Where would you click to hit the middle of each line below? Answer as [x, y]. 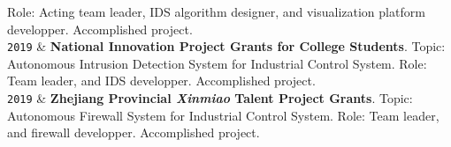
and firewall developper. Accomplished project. [134, 132]
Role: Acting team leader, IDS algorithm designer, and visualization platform [216, 11]
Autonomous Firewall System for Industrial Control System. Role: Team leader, [223, 115]
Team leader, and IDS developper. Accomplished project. [161, 81]
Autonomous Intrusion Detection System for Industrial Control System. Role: [217, 63]
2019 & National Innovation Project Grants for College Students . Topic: [226, 46]
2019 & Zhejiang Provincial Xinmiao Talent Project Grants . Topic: [210, 98]
